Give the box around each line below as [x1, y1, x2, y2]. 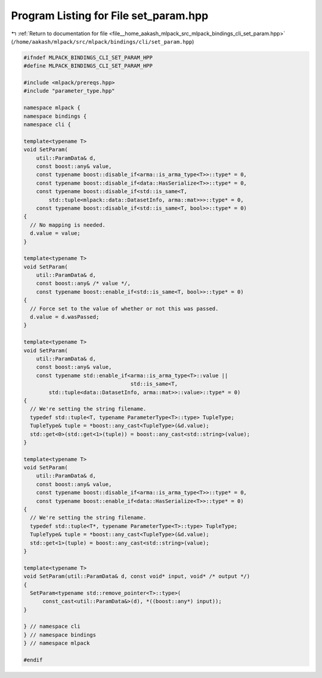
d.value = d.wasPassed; [30, 314, 100, 320]
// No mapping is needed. [30, 221, 106, 228]
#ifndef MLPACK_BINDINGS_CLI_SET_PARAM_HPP [23, 54, 153, 61]
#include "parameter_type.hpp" [23, 87, 116, 94]
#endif [23, 656, 43, 664]
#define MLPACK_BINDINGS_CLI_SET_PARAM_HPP [23, 63, 153, 69]
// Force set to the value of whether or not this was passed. [30, 305, 219, 312]
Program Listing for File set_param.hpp [11, 9, 209, 22]
